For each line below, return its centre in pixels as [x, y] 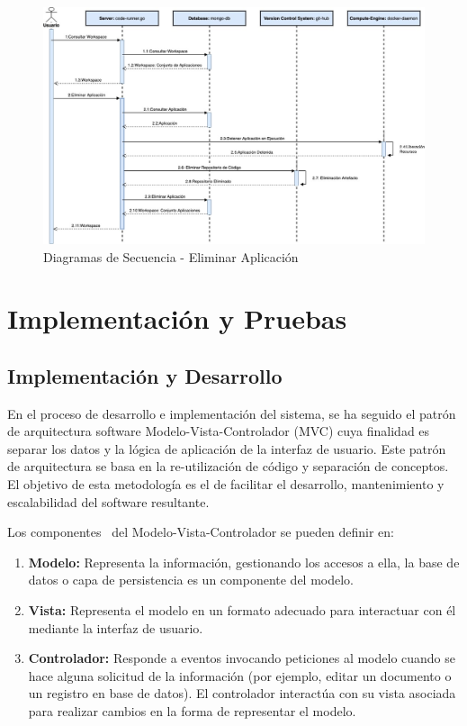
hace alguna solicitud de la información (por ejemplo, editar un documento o [240, 675]
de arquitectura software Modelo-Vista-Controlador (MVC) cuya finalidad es [219, 431]
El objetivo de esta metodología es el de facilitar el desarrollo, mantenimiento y [226, 484]
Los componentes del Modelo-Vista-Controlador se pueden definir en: [201, 532]
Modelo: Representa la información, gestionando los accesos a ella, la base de [244, 562]
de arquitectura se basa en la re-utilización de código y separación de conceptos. [228, 466]
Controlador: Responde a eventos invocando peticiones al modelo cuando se [242, 658]
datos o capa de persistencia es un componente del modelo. [191, 580]
